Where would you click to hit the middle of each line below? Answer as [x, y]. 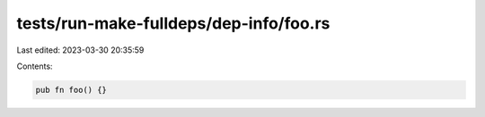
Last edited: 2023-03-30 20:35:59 [80, 50]
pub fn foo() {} [71, 90]
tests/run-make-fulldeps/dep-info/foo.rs [173, 23]
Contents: [35, 66]
